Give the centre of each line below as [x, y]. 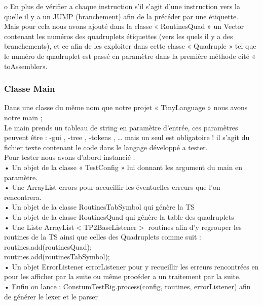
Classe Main [30, 89]
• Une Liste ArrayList [39, 227]
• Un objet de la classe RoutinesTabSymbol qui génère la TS [100, 207]
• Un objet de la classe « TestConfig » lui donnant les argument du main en [123, 167]
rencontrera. [23, 197]
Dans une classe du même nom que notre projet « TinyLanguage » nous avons [126, 107]
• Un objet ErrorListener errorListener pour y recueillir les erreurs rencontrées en [131, 266]
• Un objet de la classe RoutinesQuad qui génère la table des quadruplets [119, 216]
